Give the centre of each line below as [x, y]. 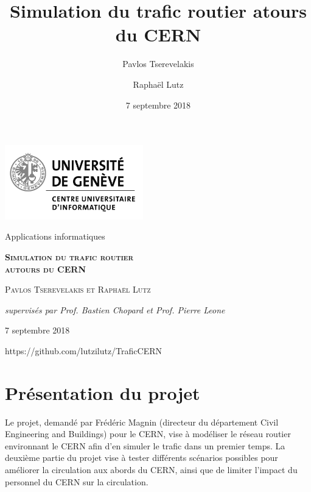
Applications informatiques [55, 236]
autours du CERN [46, 269]
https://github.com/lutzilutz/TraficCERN [83, 350]
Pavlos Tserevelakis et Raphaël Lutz [78, 289]
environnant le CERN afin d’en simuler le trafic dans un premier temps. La [145, 445]
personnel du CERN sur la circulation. [77, 481]
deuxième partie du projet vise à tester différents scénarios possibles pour [142, 458]
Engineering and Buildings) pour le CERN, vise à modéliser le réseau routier [148, 434]
